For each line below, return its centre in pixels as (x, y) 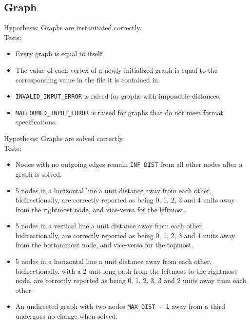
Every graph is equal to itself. (60, 53)
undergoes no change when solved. (67, 316)
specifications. (36, 122)
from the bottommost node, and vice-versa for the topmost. (104, 245)
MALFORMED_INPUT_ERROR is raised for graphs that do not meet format (119, 112)
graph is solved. (38, 173)
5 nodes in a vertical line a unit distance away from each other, (110, 226)
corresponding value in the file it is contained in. (87, 79)
